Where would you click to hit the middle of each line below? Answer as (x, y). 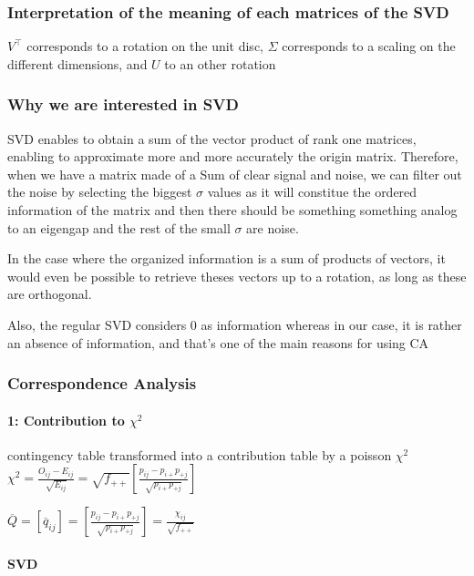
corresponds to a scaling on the (369, 46)
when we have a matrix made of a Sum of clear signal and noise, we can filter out (235, 174)
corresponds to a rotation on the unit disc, (145, 46)
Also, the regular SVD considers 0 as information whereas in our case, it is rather (235, 324)
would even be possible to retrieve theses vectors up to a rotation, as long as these (237, 276)
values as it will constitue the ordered (312, 192)
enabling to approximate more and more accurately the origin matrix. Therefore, (233, 156)
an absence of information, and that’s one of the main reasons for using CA (218, 342)
